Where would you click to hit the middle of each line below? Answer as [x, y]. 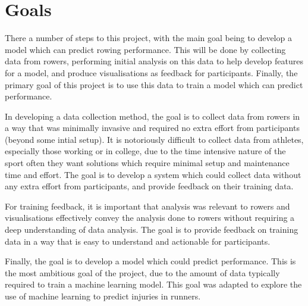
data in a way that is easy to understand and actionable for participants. [138, 241]
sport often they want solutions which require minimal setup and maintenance [147, 163]
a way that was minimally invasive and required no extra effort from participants [152, 128]
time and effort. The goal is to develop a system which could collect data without [153, 174]
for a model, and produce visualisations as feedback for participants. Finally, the [151, 72]
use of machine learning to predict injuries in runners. [103, 296]
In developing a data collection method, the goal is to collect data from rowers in [153, 116]
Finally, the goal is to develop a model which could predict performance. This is [150, 261]
